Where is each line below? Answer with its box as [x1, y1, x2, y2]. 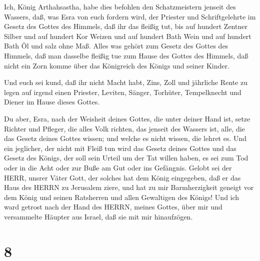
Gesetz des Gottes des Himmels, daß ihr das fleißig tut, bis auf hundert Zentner [4, 21, 247, 31]
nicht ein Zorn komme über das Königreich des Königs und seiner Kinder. [4, 60, 229, 70]
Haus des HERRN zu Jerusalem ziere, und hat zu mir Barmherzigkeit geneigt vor [4, 182, 254, 192]
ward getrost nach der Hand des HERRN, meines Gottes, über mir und [4, 201, 222, 212]
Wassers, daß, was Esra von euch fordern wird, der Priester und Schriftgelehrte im [4, 11, 256, 21]
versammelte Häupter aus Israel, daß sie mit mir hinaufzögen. [4, 211, 193, 221]
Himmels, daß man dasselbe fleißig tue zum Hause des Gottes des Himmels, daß [4, 50, 248, 60]
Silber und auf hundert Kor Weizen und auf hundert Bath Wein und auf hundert [4, 30, 251, 41]
